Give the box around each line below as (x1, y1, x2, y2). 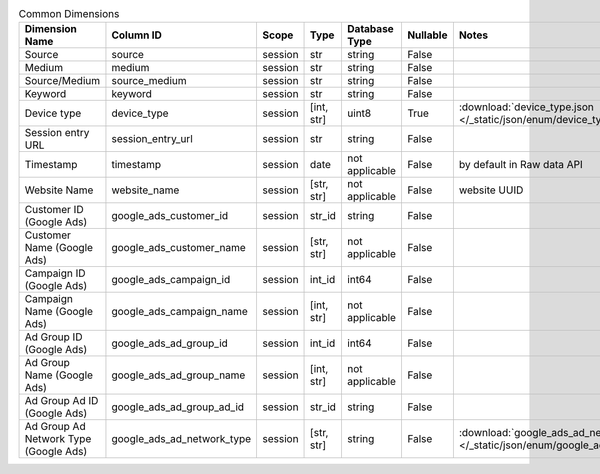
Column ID (111, 28, 162, 42)
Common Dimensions (18, 7, 120, 21)
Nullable (406, 28, 448, 42)
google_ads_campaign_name (111, 305, 249, 319)
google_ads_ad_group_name (111, 368, 246, 382)
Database (346, 22, 394, 36)
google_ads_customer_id (111, 209, 229, 223)
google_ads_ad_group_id (111, 336, 229, 350)
